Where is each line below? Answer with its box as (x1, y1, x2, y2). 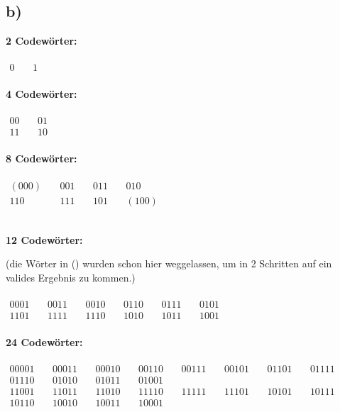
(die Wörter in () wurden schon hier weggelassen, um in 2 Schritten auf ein (6, 256, 332, 271)
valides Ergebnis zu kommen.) (6, 269, 136, 284)
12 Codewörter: (6, 232, 83, 247)
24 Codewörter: (6, 334, 83, 349)
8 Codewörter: (6, 150, 77, 165)
